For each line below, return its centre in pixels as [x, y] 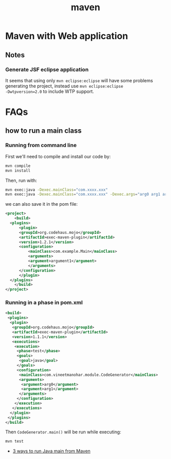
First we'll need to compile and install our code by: [58, 156]
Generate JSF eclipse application [47, 69]
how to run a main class [44, 131]
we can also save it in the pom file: [41, 204]
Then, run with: [21, 180]
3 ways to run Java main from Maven [51, 451]
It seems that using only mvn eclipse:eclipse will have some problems [79, 80]
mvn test [15, 441]
